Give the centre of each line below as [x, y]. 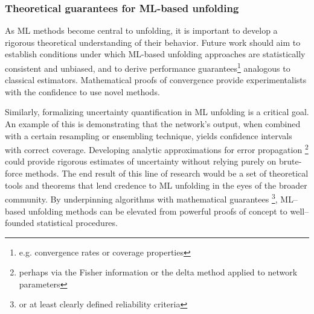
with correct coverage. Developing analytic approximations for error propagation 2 [157, 149]
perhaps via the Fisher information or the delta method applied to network [158, 272]
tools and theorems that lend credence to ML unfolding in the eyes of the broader [156, 185]
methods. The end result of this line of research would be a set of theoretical [167, 173]
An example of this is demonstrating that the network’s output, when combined [153, 124]
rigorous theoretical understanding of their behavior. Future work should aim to [153, 42]
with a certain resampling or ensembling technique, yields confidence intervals [149, 135]
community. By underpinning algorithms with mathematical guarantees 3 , [141, 198]
